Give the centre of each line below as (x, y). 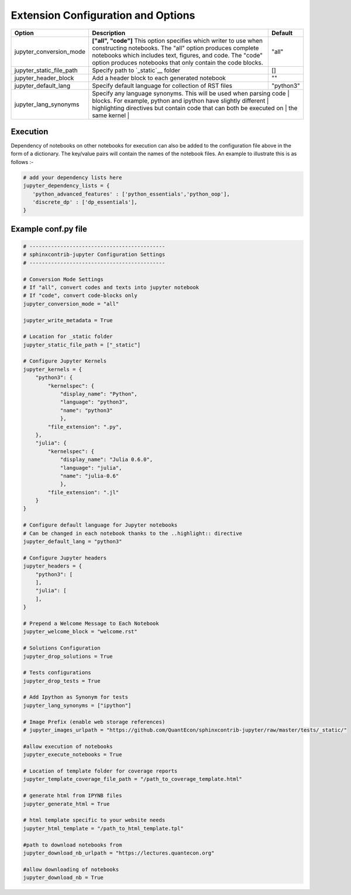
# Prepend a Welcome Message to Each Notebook (91, 623)
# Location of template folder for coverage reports (100, 771)
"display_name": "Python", (99, 394)
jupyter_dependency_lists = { (66, 186)
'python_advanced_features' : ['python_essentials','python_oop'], (131, 194)
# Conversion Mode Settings (63, 279)
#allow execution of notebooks (68, 746)
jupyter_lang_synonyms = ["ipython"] (77, 705)
